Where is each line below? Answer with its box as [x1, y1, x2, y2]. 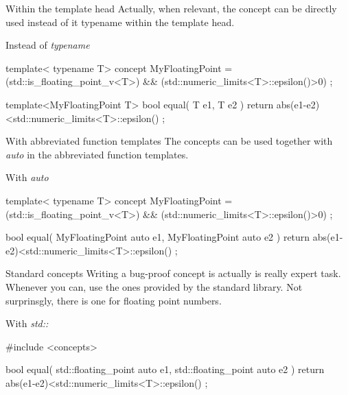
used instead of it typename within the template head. [5, 14, 235, 29]
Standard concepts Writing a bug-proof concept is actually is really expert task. [5, 266, 341, 280]
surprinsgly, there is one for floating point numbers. [5, 293, 222, 307]
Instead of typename [5, 38, 90, 52]
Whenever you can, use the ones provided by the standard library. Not [5, 279, 303, 294]
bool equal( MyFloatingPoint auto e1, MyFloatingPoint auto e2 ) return [5, 230, 310, 244]
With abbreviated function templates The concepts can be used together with [5, 134, 333, 148]
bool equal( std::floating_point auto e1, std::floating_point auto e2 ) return [5, 362, 325, 376]
